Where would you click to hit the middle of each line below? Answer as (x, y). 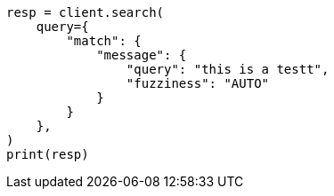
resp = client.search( (86, 12)
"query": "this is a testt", (228, 69)
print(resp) (48, 154)
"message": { (142, 55)
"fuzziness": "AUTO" (198, 83)
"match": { (104, 41)
